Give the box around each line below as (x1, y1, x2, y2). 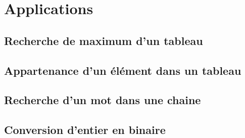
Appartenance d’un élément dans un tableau (4, 62, 241, 78)
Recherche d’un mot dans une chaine (4, 92, 201, 108)
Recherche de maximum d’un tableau (4, 32, 203, 48)
